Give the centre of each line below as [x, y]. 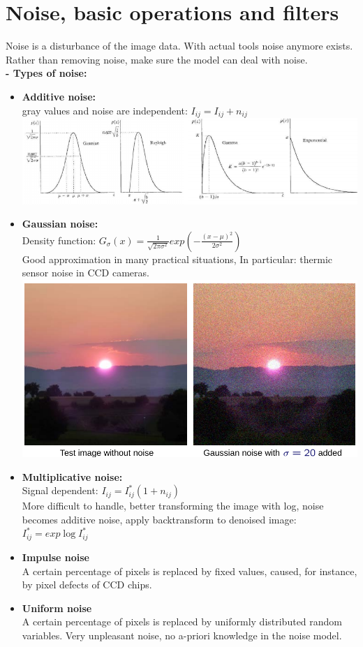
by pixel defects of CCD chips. [87, 585]
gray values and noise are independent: [105, 110]
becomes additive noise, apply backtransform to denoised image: [159, 519]
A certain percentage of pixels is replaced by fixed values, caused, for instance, [190, 571]
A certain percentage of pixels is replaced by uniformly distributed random [182, 622]
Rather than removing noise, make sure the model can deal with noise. [157, 59]
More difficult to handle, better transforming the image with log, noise [173, 506]
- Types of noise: [46, 73]
